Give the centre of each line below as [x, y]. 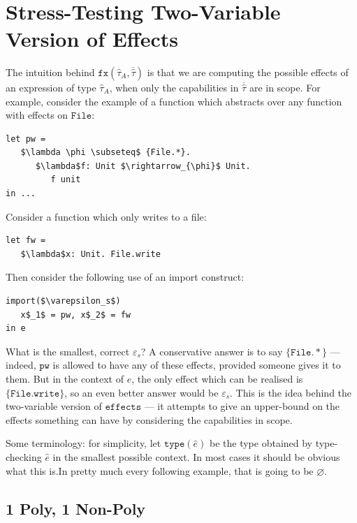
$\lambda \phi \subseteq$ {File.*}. [105, 153]
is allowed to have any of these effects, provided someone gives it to [197, 365]
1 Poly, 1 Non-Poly [76, 508]
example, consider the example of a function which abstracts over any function [174, 101]
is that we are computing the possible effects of [248, 72]
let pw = [26, 139]
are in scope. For [285, 87]
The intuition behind [50, 72]
